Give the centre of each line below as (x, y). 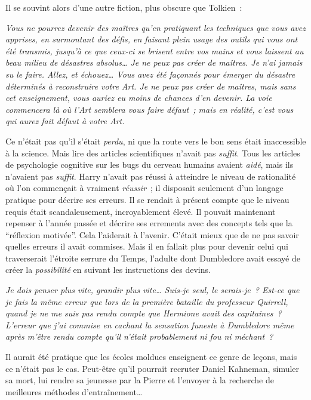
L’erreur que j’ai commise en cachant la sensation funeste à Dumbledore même (150, 324)
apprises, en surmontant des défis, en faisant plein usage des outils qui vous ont (152, 39)
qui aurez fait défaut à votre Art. (65, 121)
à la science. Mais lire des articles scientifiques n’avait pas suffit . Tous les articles (153, 153)
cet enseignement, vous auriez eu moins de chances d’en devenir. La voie (139, 98)
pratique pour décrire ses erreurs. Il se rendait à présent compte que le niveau (147, 199)
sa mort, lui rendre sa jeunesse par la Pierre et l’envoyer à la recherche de (140, 380)
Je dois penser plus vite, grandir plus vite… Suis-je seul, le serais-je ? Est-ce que (153, 290)
